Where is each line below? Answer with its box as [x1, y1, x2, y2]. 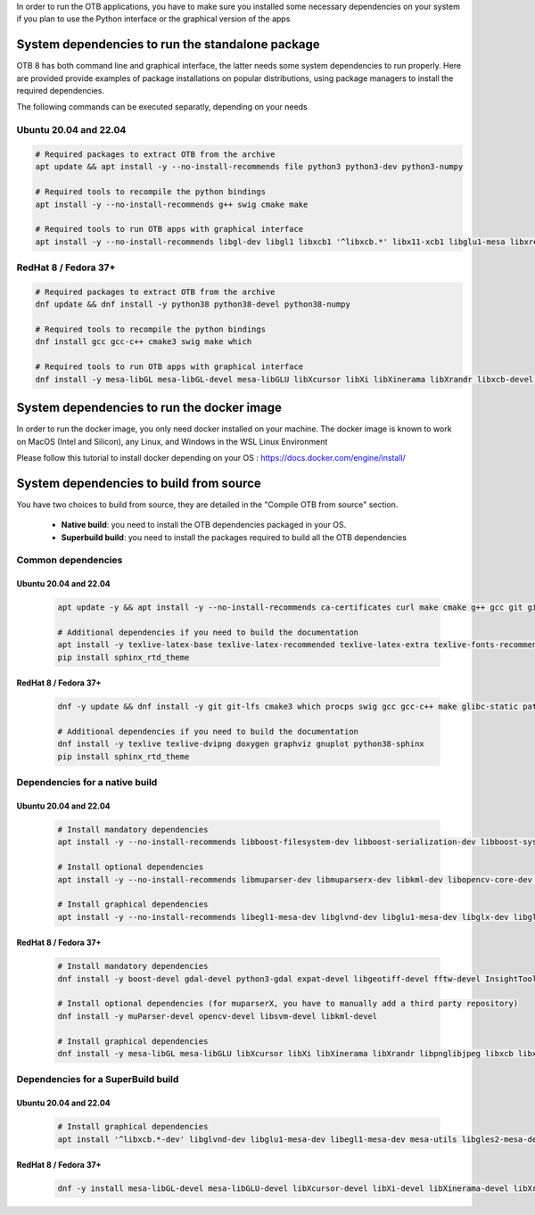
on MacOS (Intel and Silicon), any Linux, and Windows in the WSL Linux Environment [16, 436, 328, 447]
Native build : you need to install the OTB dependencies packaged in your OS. [61, 520, 347, 530]
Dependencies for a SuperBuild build [16, 1073, 179, 1086]
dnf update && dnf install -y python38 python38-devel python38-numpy [35, 300, 351, 309]
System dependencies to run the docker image [16, 400, 283, 415]
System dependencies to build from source [16, 475, 262, 490]
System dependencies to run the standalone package [16, 37, 320, 53]
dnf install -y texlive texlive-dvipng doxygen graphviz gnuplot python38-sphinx [57, 739, 425, 749]
